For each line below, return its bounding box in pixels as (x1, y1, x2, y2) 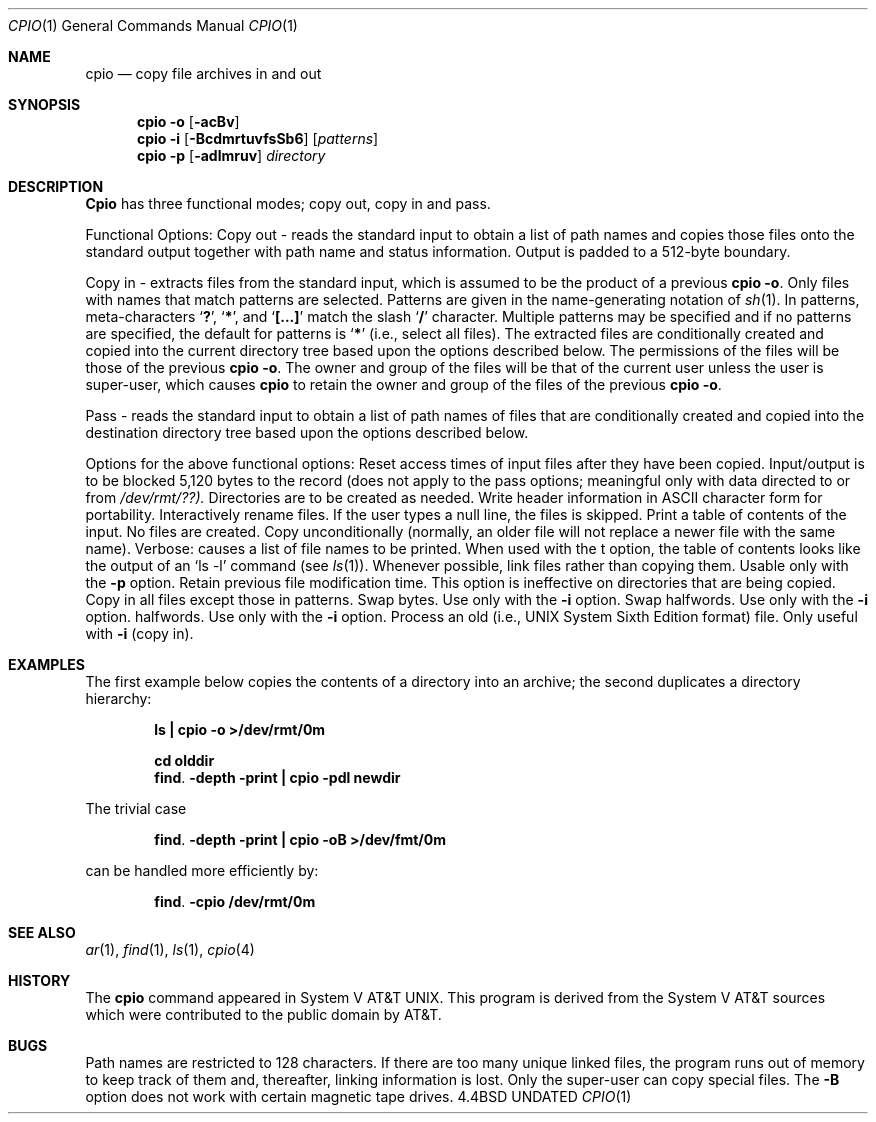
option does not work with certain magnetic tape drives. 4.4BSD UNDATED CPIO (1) (85, 1088, 632, 1105)
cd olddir (154, 752, 215, 769)
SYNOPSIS (8, 96, 81, 113)
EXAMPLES (8, 656, 85, 673)
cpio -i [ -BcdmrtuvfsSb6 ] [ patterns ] (137, 130, 379, 147)
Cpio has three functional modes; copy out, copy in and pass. (85, 195, 491, 212)
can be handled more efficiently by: (85, 862, 319, 879)
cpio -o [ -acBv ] (137, 113, 240, 130)
